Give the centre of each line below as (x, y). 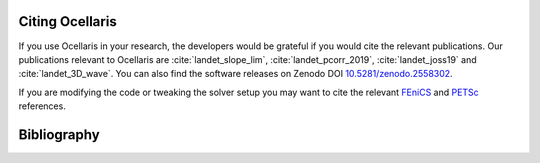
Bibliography (59, 134)
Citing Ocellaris (67, 21)
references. (42, 106)
